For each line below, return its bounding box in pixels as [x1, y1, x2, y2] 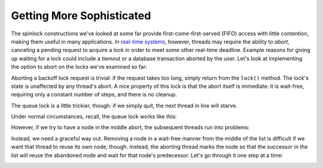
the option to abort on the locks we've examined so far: [11, 63, 148, 71]
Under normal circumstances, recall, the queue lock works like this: [11, 113, 177, 120]
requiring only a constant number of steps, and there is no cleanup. [11, 91, 178, 98]
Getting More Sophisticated [11, 9, 151, 22]
